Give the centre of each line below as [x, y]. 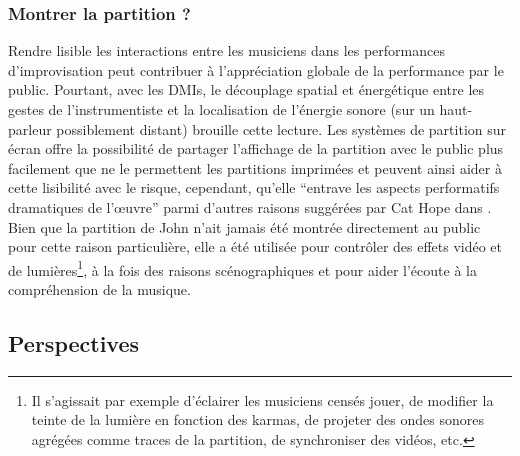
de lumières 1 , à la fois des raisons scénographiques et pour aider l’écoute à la [242, 268]
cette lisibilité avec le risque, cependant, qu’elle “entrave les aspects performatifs [254, 187]
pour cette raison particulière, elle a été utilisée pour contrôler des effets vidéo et [255, 246]
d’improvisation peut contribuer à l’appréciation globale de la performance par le [256, 69]
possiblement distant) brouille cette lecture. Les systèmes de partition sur [281, 128]
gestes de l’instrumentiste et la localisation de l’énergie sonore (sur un [221, 109]
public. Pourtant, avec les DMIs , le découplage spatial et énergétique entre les [246, 89]
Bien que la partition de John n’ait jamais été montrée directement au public [244, 226]
